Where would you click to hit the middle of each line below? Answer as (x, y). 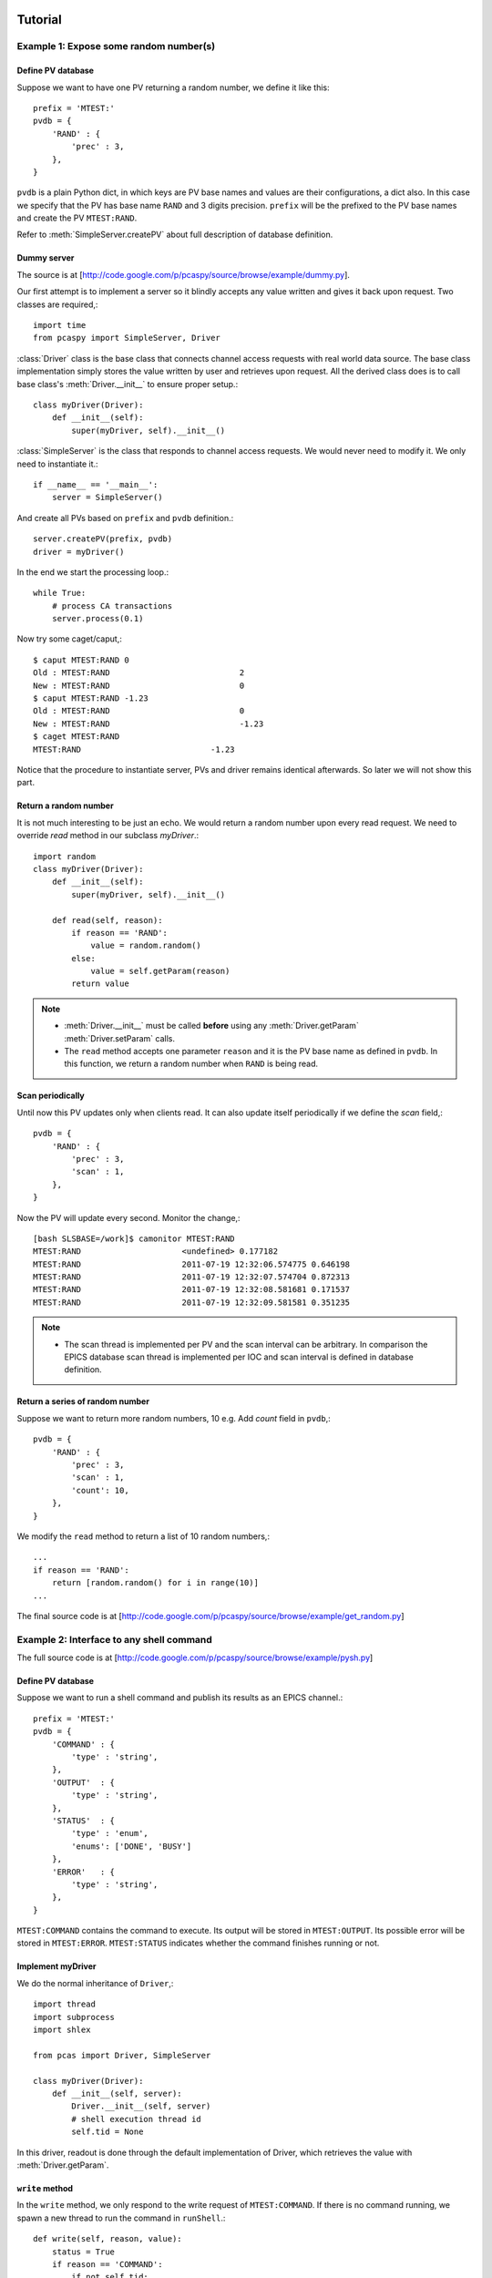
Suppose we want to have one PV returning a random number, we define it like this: (173, 87)
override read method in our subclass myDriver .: (108, 836)
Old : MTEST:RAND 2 (139, 673)
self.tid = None (108, 2132)
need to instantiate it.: (58, 464)
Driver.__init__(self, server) (141, 2106)
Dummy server (46, 258)
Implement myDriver (56, 1966)
